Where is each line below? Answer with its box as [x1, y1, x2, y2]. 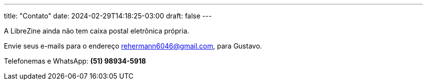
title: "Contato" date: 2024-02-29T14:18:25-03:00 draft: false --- [4, 12, 212, 20]
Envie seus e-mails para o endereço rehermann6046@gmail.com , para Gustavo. [4, 42, 262, 50]
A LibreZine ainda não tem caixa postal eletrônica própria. [4, 27, 190, 35]
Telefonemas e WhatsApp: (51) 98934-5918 [4, 57, 146, 65]
